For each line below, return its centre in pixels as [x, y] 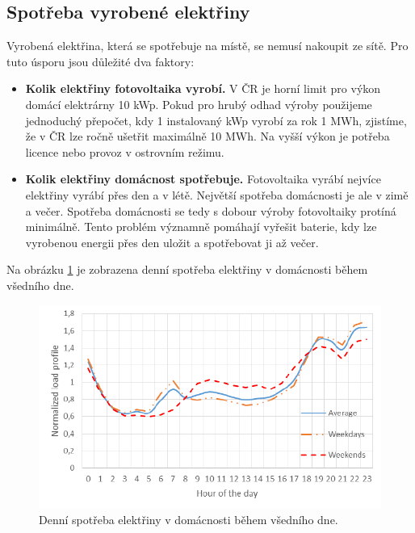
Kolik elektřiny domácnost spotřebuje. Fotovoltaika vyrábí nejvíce [203, 179]
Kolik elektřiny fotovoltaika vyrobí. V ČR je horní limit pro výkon [203, 88]
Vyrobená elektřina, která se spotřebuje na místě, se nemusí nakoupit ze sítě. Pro [207, 46]
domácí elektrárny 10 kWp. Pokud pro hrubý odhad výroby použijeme [199, 104]
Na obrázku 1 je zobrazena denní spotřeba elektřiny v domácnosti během [187, 269]
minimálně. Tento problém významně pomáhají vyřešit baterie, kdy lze [201, 227]
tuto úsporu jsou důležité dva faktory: [101, 61]
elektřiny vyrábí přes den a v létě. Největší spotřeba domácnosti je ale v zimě [217, 194]
